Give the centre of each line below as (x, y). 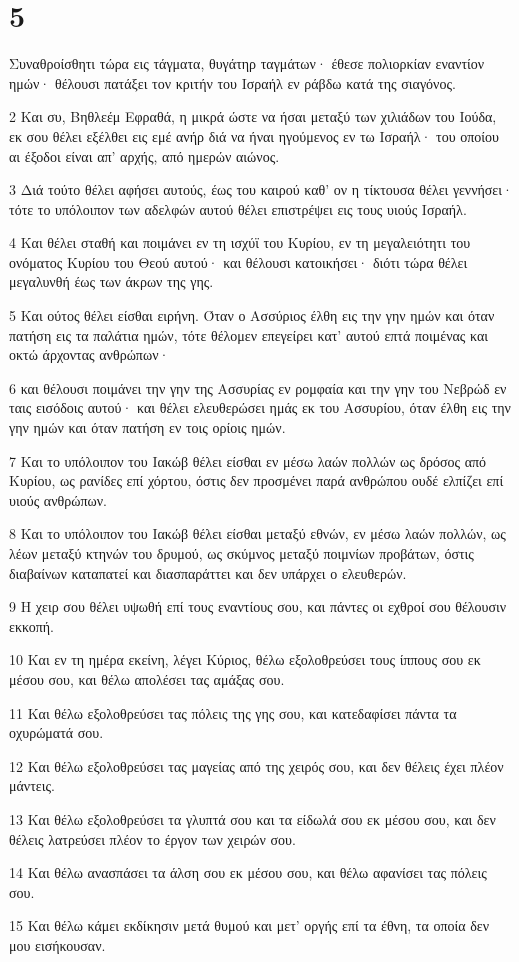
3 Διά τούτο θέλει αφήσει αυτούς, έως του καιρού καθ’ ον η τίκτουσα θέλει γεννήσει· (261, 189)
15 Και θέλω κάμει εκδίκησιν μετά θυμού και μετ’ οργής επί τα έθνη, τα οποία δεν (249, 925)
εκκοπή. (31, 625)
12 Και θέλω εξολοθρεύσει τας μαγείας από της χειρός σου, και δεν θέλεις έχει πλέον (256, 765)
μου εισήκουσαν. (57, 944)
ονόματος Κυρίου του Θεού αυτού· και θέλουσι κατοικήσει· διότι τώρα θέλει (238, 261)
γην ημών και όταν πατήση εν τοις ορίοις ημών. (147, 427)
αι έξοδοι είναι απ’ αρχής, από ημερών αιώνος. (144, 155)
